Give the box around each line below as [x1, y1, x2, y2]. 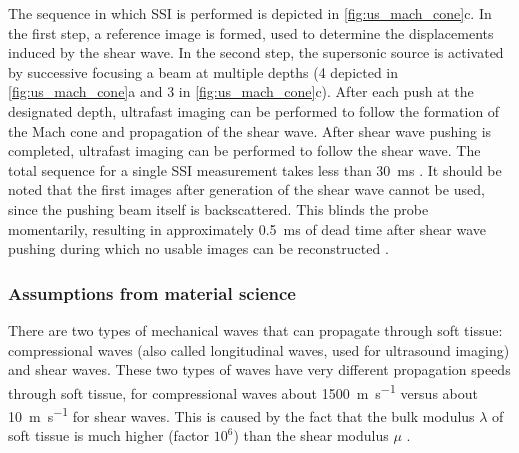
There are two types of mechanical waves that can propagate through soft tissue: [8, 319, 503, 340]
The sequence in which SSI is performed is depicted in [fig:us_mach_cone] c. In [8, 3, 492, 23]
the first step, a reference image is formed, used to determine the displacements [8, 22, 494, 43]
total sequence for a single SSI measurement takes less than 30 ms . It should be [8, 159, 502, 180]
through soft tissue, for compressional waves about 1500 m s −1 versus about [8, 379, 478, 403]
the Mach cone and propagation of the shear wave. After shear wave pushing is [8, 120, 492, 141]
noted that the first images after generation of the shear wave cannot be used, [8, 179, 485, 200]
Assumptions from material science [8, 280, 296, 305]
